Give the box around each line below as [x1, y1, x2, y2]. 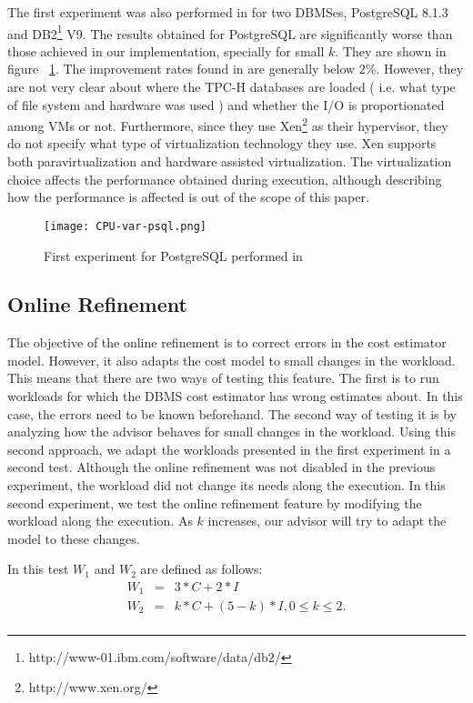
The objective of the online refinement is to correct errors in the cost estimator [7, 333, 447, 352]
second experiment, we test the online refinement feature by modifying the [7, 493, 422, 512]
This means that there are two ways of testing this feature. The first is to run [7, 368, 439, 387]
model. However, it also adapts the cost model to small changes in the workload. [7, 350, 456, 369]
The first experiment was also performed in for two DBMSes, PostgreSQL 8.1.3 [7, 3, 448, 21]
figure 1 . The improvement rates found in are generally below [7, 59, 356, 78]
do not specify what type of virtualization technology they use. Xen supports [7, 134, 437, 153]
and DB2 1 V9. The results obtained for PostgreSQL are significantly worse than [7, 21, 453, 43]
